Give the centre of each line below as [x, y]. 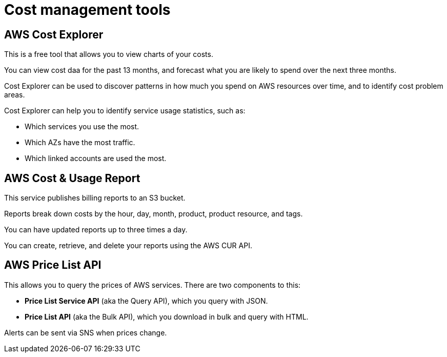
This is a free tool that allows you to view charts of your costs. [109, 54]
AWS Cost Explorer [54, 34]
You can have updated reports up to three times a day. [96, 230]
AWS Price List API [53, 265]
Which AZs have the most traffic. [80, 143]
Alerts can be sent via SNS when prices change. [86, 332]
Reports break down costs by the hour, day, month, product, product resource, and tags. [154, 214]
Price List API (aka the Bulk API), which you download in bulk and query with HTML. [167, 316]
